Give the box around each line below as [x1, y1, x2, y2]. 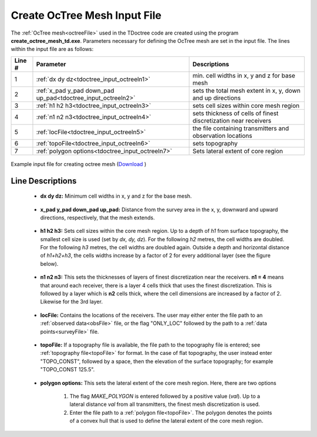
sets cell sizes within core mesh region [192, 101, 299, 110]
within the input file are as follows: [11, 46, 94, 53]
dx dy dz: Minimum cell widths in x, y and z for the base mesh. [40, 192, 192, 199]
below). [40, 260, 59, 267]
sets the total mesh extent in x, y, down [192, 86, 301, 94]
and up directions [192, 94, 241, 102]
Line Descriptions [11, 176, 77, 186]
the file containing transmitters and [192, 124, 289, 132]
